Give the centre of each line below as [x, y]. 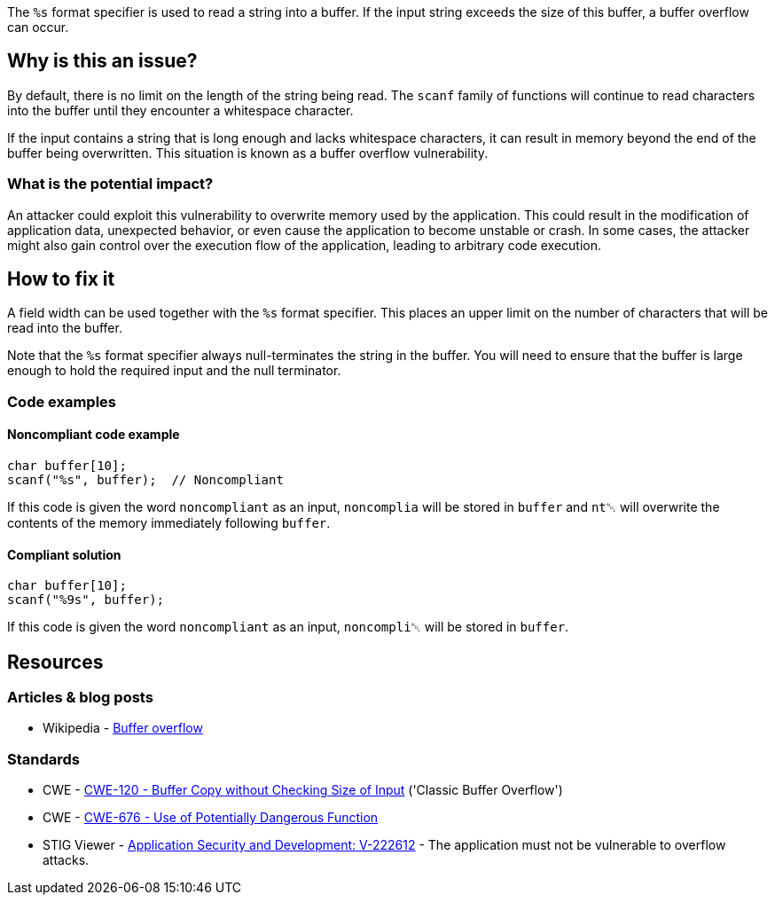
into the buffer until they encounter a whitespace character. [180, 110]
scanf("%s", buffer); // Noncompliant [145, 480]
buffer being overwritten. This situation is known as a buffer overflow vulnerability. [248, 153]
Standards [44, 759]
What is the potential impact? [110, 184]
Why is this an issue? [102, 61]
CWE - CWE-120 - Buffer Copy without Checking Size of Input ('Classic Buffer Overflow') [303, 790]
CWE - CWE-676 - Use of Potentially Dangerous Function [211, 818]
